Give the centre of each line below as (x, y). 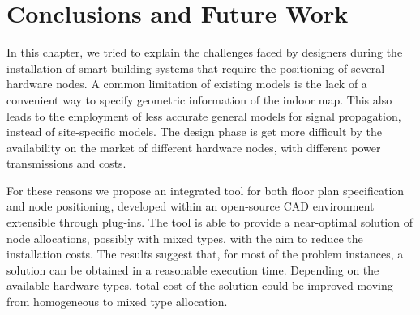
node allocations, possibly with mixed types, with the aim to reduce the (185, 238)
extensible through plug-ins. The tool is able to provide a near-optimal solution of (210, 222)
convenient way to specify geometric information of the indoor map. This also (199, 99)
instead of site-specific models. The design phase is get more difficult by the (194, 132)
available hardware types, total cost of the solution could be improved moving (200, 285)
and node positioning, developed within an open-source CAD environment (191, 206)
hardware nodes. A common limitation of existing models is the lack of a (187, 84)
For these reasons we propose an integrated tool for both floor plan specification (206, 190)
